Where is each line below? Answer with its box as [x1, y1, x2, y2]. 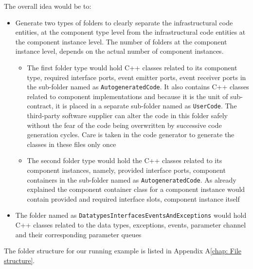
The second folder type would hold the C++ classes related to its [27, 155, 222, 166]
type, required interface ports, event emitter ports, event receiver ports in [27, 72, 246, 82]
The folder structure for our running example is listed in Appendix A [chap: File [4, 246, 242, 256]
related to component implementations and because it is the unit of [27, 91, 228, 101]
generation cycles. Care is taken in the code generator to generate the [27, 129, 235, 140]
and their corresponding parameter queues [15, 229, 142, 239]
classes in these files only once [27, 139, 116, 149]
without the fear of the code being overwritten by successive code [27, 120, 222, 130]
